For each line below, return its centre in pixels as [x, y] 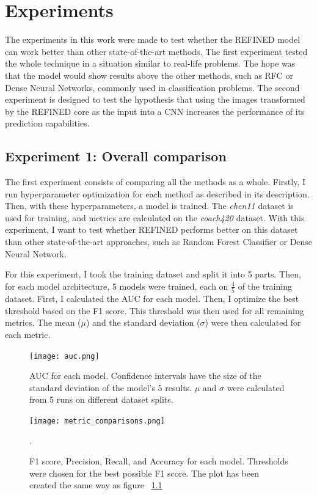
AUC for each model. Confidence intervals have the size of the [145, 376]
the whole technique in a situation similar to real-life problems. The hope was [150, 63]
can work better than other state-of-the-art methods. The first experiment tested [156, 51]
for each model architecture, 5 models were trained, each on [117, 286]
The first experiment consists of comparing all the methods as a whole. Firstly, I [155, 182]
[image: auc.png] [64, 356]
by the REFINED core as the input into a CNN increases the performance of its [155, 111]
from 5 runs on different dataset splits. [101, 399]
